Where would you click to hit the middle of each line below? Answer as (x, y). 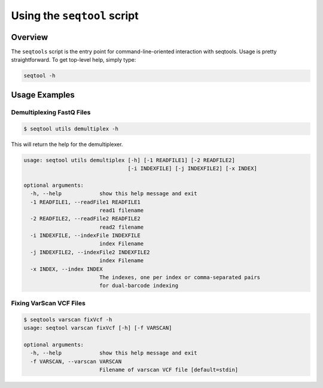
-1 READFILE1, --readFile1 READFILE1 (85, 202)
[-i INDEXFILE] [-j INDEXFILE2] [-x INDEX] (192, 168)
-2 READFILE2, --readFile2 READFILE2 (85, 219)
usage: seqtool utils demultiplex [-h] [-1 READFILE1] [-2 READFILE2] (129, 160)
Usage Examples (43, 95)
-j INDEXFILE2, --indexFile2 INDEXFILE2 (90, 252)
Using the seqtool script (75, 16)
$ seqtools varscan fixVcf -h (68, 319)
